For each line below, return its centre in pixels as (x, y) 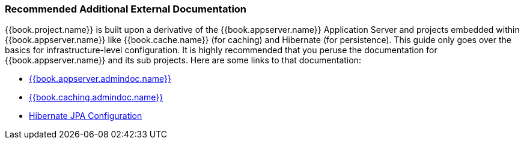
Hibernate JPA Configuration (86, 116)
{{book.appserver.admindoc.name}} (100, 79)
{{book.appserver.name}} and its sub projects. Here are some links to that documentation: (183, 60)
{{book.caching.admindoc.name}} (96, 97)
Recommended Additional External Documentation (126, 9)
